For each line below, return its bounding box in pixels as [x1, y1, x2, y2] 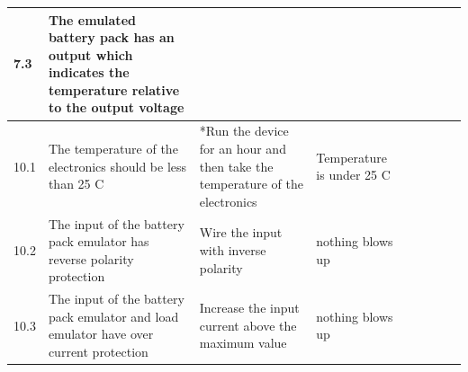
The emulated [48, 10, 136, 29]
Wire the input [199, 223, 283, 242]
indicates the [48, 63, 130, 82]
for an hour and [199, 138, 286, 157]
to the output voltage [48, 98, 184, 117]
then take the [199, 156, 274, 175]
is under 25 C [316, 165, 391, 184]
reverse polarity [48, 249, 134, 268]
